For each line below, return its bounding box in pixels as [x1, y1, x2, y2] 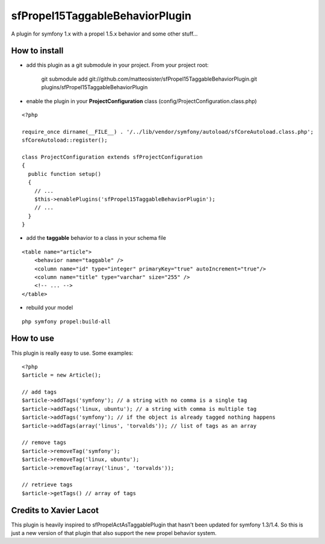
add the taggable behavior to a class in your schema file [26, 234, 167, 242]
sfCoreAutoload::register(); [22, 137, 108, 144]
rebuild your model [26, 304, 73, 311]
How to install [11, 46, 64, 56]
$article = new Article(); [22, 372, 102, 379]
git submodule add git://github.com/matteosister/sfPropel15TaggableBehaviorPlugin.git [41, 75, 258, 83]
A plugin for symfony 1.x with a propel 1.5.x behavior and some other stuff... [11, 30, 198, 37]
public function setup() [28, 170, 102, 177]
